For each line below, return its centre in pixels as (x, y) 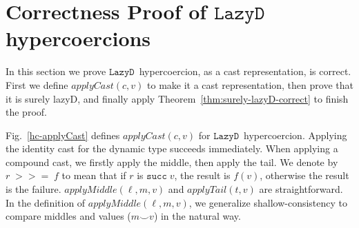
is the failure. (33, 189)
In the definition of (46, 202)
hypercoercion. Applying (295, 135)
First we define (37, 84)
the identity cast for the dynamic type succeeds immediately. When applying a (172, 148)
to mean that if (94, 175)
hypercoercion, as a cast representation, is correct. (245, 71)
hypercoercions (78, 38)
